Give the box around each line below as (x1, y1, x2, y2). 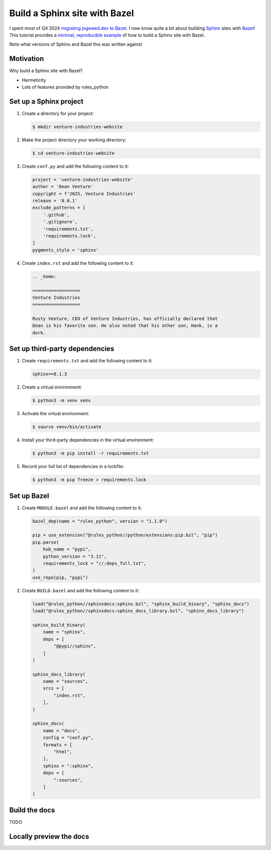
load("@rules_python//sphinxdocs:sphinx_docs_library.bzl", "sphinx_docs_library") (32, 608, 244, 614)
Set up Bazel (9, 491, 50, 500)
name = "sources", (43, 678, 88, 684)
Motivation (9, 54, 44, 63)
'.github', (43, 212, 70, 217)
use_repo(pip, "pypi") (32, 574, 88, 580)
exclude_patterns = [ (32, 205, 86, 211)
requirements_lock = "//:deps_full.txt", (43, 561, 147, 566)
